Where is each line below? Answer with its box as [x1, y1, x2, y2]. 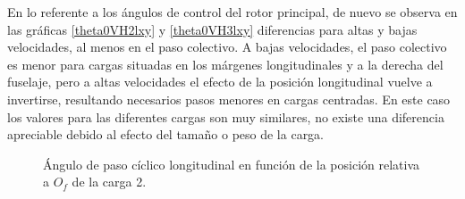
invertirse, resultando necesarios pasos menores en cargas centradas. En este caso [7, 89, 451, 108]
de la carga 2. [72, 172, 147, 191]
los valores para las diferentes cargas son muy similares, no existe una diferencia [7, 107, 444, 126]
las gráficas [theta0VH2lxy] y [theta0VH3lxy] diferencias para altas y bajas [7, 20, 418, 38]
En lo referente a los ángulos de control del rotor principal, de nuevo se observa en [7, 3, 458, 21]
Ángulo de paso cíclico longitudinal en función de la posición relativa [43, 154, 420, 173]
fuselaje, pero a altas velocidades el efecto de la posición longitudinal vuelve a [7, 72, 433, 91]
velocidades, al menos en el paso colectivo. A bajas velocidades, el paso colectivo [7, 37, 447, 56]
